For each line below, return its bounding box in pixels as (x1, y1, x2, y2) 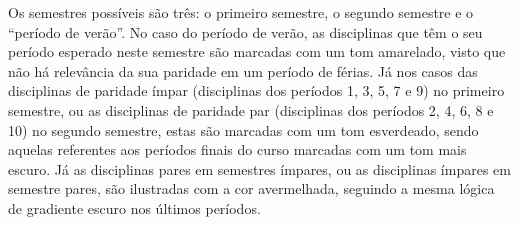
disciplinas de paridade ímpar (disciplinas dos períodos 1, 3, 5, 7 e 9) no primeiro (8, 80, 505, 101)
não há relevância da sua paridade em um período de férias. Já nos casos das (8, 60, 478, 81)
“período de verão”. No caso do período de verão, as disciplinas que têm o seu (8, 21, 483, 42)
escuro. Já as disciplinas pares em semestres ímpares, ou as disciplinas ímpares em (8, 158, 511, 179)
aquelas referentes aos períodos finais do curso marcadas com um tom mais (8, 139, 467, 160)
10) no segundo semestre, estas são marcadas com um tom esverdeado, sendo (8, 119, 479, 140)
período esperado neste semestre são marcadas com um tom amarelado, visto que (8, 41, 506, 62)
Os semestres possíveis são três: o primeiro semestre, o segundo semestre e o (8, 2, 474, 22)
